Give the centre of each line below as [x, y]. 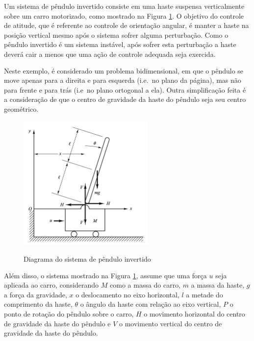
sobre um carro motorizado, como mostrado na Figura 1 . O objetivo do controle [124, 15]
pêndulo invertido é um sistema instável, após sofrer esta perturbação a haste [120, 44]
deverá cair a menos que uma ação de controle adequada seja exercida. [110, 54]
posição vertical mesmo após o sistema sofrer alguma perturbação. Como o [116, 35]
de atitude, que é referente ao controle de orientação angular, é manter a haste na [127, 25]
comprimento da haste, [38, 304]
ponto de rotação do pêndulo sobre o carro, [69, 313]
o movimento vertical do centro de [171, 323]
